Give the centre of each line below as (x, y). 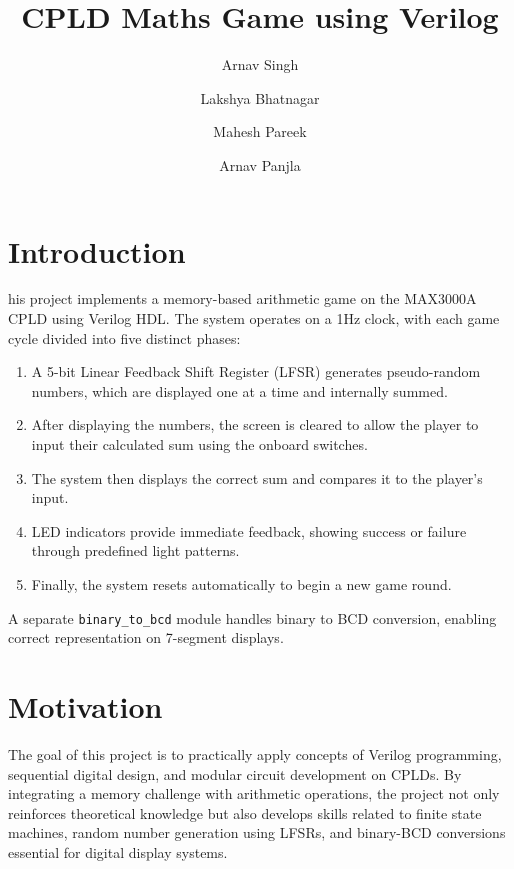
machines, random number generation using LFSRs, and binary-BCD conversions (257, 832)
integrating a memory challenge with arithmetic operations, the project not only (254, 793)
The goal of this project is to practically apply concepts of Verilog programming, (255, 753)
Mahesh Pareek (260, 131)
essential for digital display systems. (118, 851)
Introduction (97, 250)
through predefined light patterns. (135, 550)
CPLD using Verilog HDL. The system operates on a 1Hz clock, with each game (254, 318)
